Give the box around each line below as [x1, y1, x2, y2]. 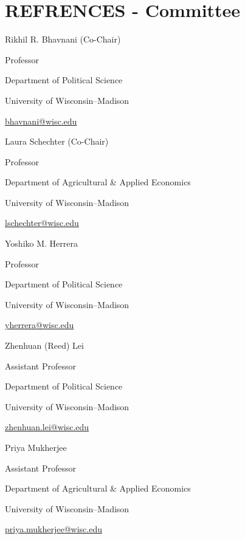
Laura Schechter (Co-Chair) [5, 135, 109, 148]
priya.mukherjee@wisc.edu [5, 523, 103, 535]
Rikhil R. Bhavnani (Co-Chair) [5, 33, 121, 46]
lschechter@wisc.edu [5, 216, 79, 229]
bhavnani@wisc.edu [5, 114, 77, 127]
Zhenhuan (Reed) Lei [5, 339, 84, 352]
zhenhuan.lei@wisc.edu [5, 421, 89, 433]
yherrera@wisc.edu [5, 318, 74, 331]
